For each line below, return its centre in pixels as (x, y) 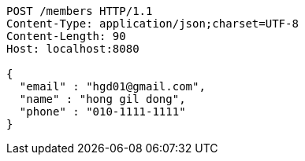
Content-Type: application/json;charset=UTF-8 (152, 24)
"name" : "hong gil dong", (102, 99)
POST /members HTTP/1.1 (80, 11)
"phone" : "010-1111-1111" (102, 112)
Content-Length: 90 (66, 36)
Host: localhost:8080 (73, 49)
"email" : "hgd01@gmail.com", (112, 86)
